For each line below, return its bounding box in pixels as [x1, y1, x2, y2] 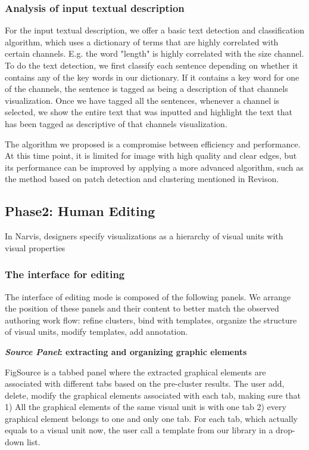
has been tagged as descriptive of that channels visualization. [5, 117, 227, 130]
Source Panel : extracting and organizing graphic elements [5, 345, 247, 357]
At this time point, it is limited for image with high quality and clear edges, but [5, 149, 297, 162]
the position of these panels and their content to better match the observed [5, 302, 279, 315]
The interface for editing [5, 267, 125, 282]
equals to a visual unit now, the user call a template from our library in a [5, 424, 273, 436]
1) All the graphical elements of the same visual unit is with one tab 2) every [5, 400, 286, 413]
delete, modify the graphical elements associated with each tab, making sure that [5, 389, 301, 401]
